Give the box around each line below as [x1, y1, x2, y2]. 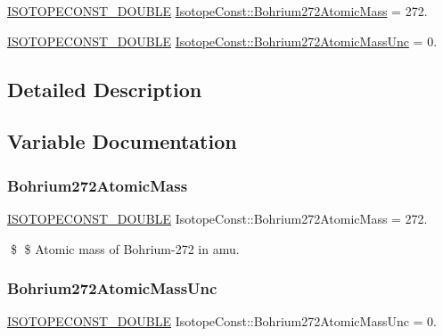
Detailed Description [7, 75, 202, 102]
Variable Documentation [7, 127, 237, 155]
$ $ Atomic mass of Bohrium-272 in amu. [10, 239, 240, 258]
